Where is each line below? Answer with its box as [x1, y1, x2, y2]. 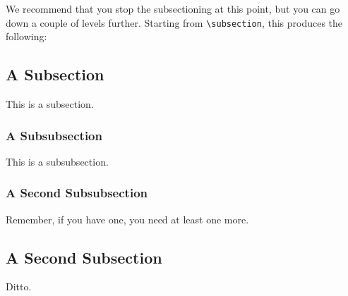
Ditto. [6, 279, 32, 294]
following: [6, 29, 47, 44]
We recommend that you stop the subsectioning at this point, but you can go [6, 1, 340, 16]
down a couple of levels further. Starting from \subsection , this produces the [6, 15, 343, 30]
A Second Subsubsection [6, 184, 148, 202]
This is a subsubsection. [6, 154, 109, 168]
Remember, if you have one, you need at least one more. [6, 211, 249, 226]
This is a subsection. [6, 97, 94, 111]
